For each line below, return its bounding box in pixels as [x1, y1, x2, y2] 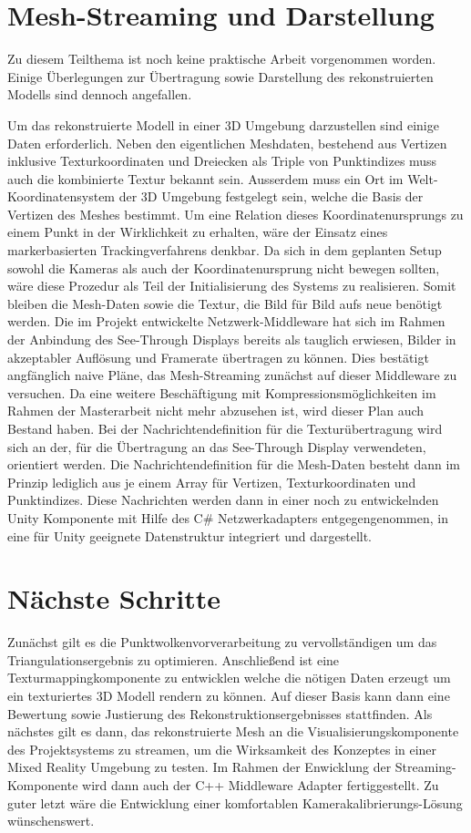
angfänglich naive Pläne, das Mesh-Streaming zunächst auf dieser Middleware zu [7, 365, 457, 385]
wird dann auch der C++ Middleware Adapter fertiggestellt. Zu [82, 776, 439, 795]
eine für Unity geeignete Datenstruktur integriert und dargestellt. [7, 526, 373, 545]
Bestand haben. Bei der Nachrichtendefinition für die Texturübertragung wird [7, 419, 443, 437]
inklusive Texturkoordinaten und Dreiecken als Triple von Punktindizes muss [7, 151, 437, 170]
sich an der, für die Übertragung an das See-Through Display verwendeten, [7, 437, 426, 456]
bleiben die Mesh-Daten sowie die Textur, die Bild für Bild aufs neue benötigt [7, 293, 443, 313]
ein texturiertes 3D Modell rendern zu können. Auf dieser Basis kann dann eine [7, 686, 450, 705]
